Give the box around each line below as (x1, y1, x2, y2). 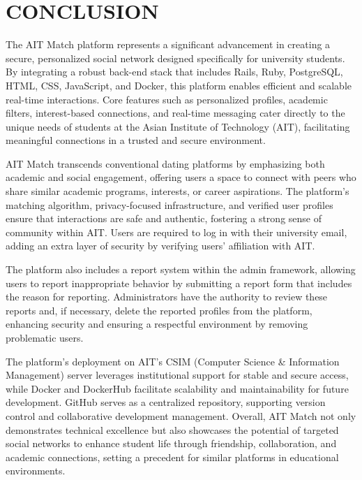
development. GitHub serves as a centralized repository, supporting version (6, 395, 326, 409)
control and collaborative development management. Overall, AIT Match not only (6, 408, 356, 423)
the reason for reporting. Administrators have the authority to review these (6, 289, 328, 304)
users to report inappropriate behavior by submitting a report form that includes (6, 275, 352, 290)
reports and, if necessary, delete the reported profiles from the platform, (6, 303, 312, 317)
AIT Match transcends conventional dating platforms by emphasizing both (6, 156, 325, 170)
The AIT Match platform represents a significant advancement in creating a (6, 37, 331, 52)
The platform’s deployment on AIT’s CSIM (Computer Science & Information (6, 354, 340, 368)
